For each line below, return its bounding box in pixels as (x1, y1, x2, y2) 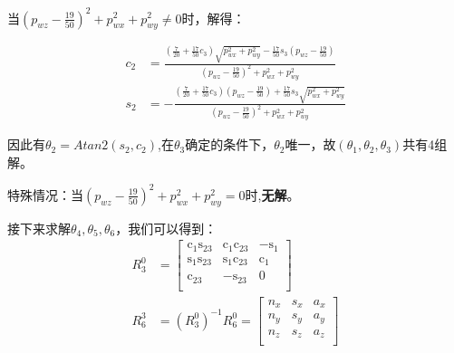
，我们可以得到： (115, 218, 217, 237)
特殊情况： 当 (7, 185, 83, 204)
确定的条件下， (185, 135, 275, 154)
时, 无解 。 (245, 185, 300, 204)
